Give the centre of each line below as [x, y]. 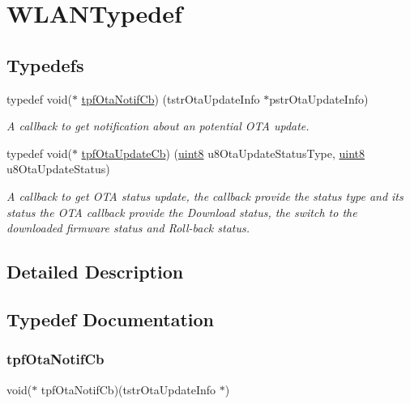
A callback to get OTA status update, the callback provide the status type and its [205, 196]
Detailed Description [95, 272]
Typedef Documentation [110, 319]
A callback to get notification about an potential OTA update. [158, 126]
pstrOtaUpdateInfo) [319, 98]
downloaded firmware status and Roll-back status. [128, 228]
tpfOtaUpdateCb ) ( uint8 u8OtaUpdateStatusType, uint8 [223, 153]
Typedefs [45, 64]
